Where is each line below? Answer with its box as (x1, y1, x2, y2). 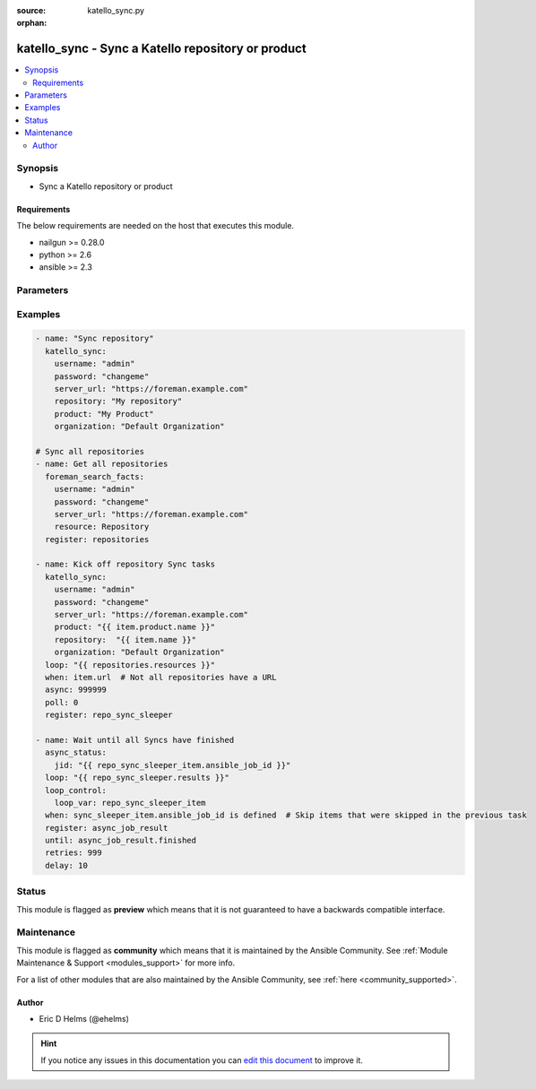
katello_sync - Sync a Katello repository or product (16, 41, 307, 56)
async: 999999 (45, 685, 108, 695)
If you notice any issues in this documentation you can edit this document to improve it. (40, 1054, 363, 1066)
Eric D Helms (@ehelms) (39, 1013, 130, 1024)
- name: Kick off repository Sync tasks (35, 559, 215, 569)
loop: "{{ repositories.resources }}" (45, 660, 215, 670)
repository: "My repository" (54, 396, 183, 407)
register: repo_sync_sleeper (45, 710, 174, 721)
